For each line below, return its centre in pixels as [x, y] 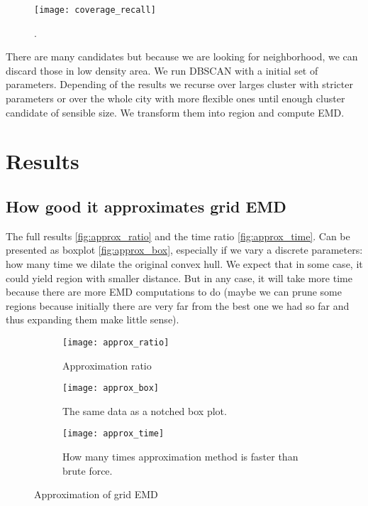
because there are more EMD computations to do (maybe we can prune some [174, 292]
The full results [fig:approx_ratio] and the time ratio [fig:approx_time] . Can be [178, 236]
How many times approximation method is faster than [180, 457]
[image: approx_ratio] [116, 342]
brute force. [88, 470]
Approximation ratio [107, 365]
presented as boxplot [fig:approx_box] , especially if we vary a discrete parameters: [184, 250]
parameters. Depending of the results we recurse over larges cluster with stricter [179, 84]
